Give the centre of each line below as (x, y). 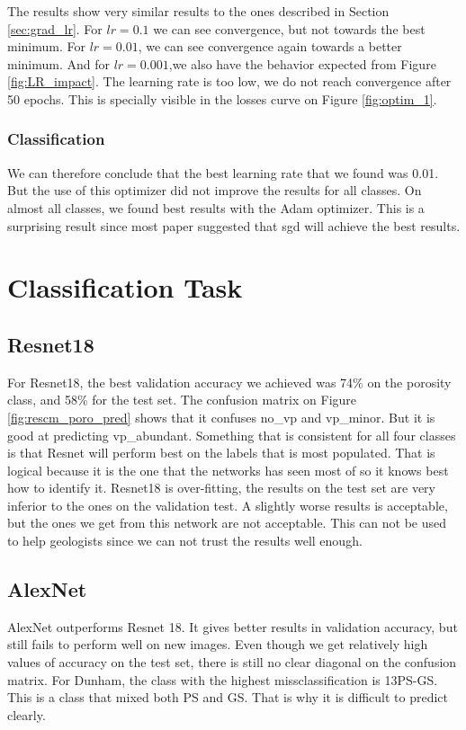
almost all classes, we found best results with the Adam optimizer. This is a (216, 207)
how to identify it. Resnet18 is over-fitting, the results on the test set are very (221, 488)
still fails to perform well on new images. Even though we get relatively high (218, 644)
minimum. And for (59, 63)
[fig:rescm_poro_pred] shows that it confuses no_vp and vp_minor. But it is (221, 417)
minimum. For (46, 46)
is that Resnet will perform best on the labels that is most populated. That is (221, 453)
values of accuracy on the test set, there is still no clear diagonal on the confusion (232, 662)
